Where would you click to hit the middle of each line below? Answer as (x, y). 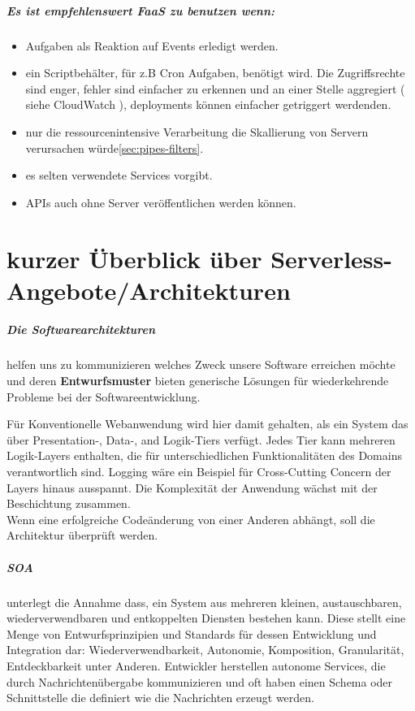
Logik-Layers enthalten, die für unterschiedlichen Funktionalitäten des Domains (204, 455)
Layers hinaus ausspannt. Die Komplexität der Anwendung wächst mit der (192, 487)
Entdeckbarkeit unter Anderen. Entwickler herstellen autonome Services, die (196, 665)
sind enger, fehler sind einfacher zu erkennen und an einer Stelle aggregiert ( (215, 88)
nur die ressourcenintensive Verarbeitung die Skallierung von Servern (197, 131)
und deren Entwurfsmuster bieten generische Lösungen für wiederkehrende (198, 381)
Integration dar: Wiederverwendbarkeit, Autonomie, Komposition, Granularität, (205, 650)
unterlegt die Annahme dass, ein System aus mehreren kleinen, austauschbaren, (204, 602)
